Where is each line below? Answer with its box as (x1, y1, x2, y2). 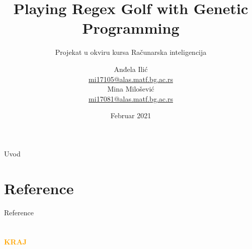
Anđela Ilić (114, 63, 148, 74)
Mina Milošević (107, 84, 154, 94)
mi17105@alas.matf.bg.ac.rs (89, 73, 173, 84)
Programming (82, 18, 180, 38)
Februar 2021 (110, 110, 151, 121)
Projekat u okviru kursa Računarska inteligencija (55, 47, 207, 57)
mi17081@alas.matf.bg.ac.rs (89, 93, 173, 104)
